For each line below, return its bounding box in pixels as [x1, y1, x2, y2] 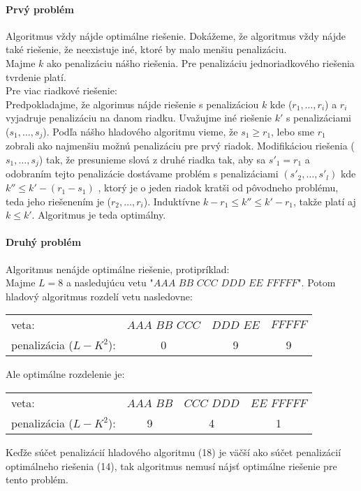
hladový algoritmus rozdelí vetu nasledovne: [6, 288, 193, 303]
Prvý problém [6, 1, 74, 16]
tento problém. [6, 472, 68, 487]
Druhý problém [6, 235, 82, 249]
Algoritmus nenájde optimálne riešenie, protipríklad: [6, 261, 230, 276]
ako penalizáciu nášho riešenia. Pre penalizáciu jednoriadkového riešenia [47, 55, 355, 70]
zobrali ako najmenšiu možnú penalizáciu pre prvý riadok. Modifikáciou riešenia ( [6, 138, 355, 153]
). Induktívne [143, 193, 200, 208]
